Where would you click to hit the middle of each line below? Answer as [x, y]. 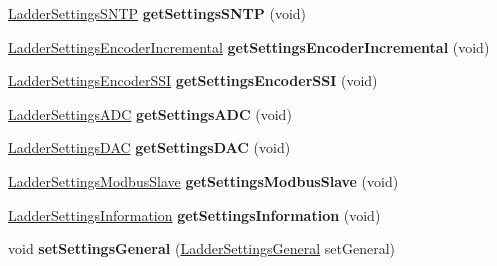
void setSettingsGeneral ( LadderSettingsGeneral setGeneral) [201, 248]
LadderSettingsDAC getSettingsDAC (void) [149, 147]
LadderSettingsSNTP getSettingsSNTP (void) [157, 13]
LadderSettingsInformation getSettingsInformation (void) [194, 214]
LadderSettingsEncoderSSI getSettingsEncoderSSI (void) [193, 80]
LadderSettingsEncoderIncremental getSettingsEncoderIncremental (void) [249, 46]
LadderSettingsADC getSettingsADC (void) [150, 113]
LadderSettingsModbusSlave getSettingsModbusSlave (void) [203, 180]
